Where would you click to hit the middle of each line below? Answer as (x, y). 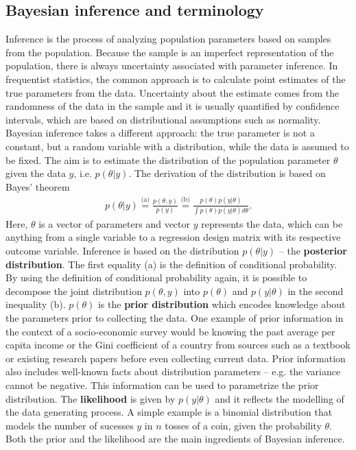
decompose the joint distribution (74, 291)
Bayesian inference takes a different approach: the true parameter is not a (160, 133)
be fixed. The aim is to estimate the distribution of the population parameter (168, 159)
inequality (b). (36, 304)
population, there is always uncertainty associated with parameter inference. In (172, 66)
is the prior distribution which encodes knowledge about (222, 304)
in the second (316, 291)
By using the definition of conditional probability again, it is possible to (156, 277)
